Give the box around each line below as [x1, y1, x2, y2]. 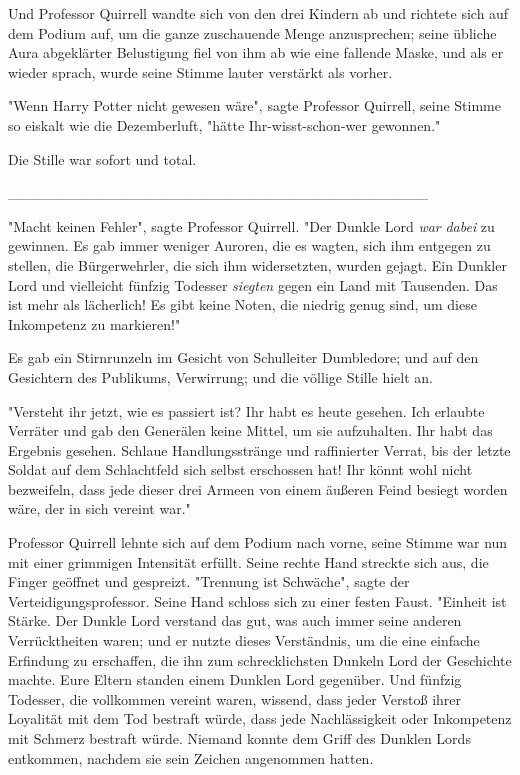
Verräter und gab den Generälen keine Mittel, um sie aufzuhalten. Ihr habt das [8, 420, 493, 441]
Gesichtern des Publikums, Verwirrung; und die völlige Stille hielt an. [8, 366, 434, 387]
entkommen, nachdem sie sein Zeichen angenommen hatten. [8, 747, 374, 768]
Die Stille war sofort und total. [8, 148, 197, 169]
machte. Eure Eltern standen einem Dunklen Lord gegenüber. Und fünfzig [8, 669, 462, 690]
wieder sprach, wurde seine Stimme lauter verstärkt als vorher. [8, 61, 393, 82]
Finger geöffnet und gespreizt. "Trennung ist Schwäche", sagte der [8, 571, 410, 592]
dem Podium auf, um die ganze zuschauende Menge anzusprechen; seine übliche [8, 22, 497, 43]
